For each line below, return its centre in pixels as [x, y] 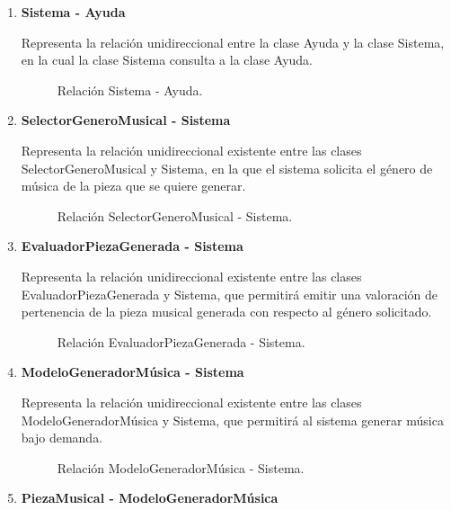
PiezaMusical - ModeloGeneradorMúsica [150, 498]
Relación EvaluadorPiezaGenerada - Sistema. [181, 341]
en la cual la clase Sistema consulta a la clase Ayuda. [167, 60]
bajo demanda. [62, 438]
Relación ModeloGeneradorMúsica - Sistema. [181, 467]
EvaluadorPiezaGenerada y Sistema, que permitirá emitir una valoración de [230, 294]
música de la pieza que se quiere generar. [133, 186]
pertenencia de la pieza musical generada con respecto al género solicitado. [226, 312]
